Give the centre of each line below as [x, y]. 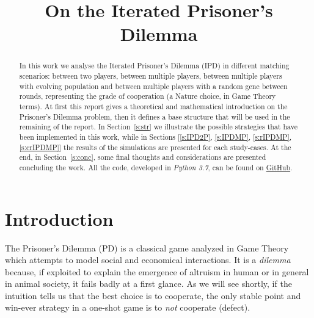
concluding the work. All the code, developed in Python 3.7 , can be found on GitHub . [156, 167]
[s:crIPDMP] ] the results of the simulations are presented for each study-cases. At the [155, 147]
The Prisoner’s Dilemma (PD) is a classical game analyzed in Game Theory [147, 248]
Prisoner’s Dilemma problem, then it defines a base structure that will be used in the [155, 116]
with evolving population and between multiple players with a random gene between [153, 86]
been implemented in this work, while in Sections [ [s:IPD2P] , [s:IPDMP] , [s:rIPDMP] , [155, 136]
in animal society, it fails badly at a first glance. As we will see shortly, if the [148, 284]
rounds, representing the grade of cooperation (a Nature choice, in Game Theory [148, 96]
